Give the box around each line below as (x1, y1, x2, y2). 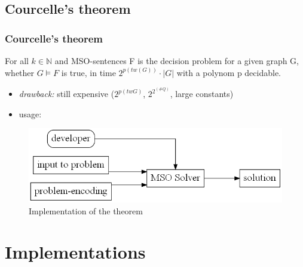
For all (5, 54, 29, 66)
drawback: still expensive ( (19, 87, 115, 99)
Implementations (5, 239, 146, 264)
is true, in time (61, 66, 116, 78)
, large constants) (170, 87, 234, 99)
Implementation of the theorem (29, 204, 143, 217)
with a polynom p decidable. (176, 66, 281, 78)
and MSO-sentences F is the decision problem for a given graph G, (54, 54, 299, 66)
